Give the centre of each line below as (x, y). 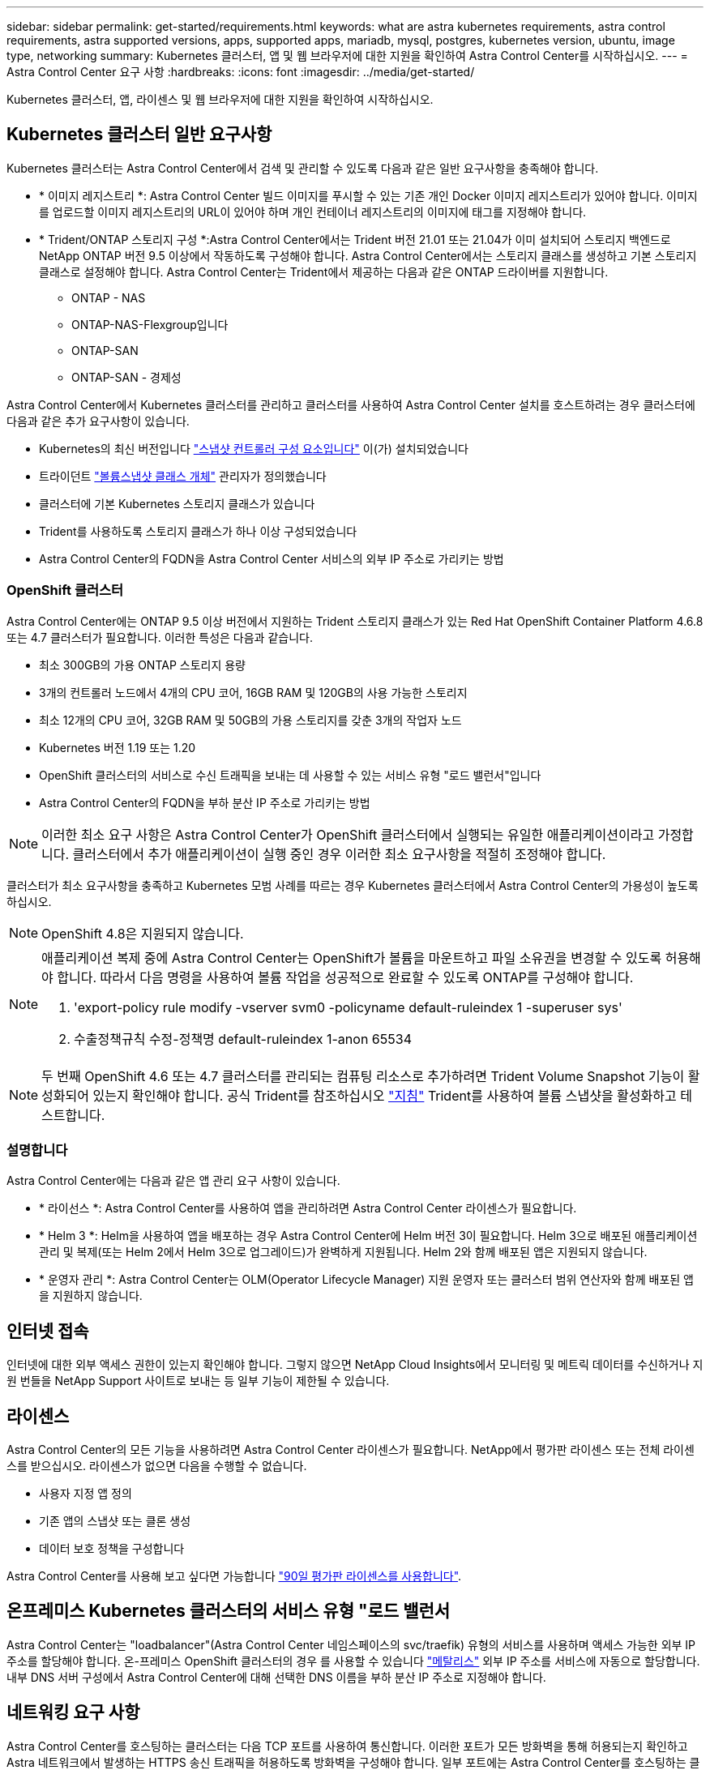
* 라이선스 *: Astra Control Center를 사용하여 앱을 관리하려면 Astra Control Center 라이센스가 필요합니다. (308, 1208)
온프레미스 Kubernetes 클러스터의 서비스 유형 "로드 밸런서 (229, 1611)
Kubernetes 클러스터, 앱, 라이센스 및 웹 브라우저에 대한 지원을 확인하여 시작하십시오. (220, 99)
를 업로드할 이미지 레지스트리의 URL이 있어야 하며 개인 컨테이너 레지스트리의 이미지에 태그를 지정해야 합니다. (313, 212)
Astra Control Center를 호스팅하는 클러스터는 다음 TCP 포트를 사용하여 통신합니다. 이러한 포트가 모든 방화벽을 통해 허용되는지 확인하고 (347, 1746)
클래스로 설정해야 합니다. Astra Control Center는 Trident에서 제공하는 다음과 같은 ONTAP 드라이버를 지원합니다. (324, 271)
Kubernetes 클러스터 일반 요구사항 (139, 135)
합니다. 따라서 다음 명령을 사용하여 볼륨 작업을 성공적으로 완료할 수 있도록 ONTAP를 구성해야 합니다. (345, 977)
